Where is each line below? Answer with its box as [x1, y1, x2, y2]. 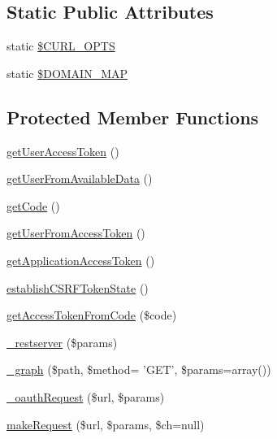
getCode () [6, 197, 60, 214]
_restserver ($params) [6, 333, 118, 350]
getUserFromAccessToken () [6, 224, 145, 241]
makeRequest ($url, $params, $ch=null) [6, 415, 205, 432]
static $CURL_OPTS [6, 37, 115, 54]
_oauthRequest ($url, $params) [6, 388, 165, 405]
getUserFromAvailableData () [6, 170, 153, 187]
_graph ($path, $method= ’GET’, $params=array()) [6, 361, 271, 378]
